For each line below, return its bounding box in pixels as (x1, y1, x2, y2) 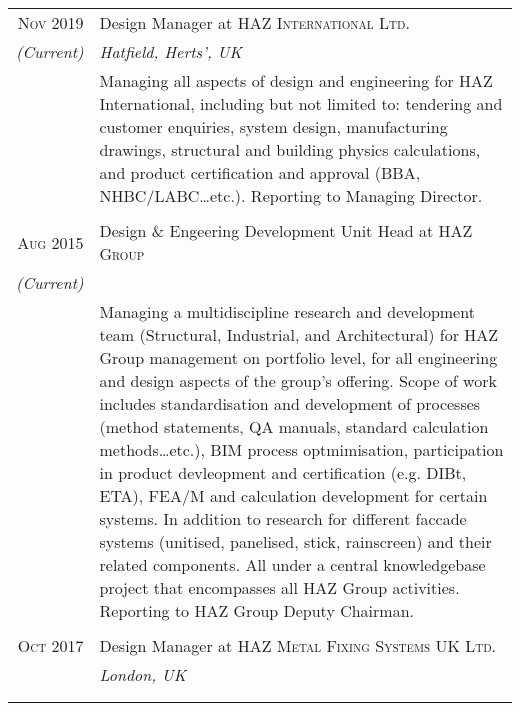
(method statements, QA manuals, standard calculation (99, 415, 489, 438)
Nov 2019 (17, 11, 84, 34)
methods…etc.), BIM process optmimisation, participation (99, 438, 504, 461)
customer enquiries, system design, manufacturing (99, 115, 448, 138)
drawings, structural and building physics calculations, (99, 138, 481, 161)
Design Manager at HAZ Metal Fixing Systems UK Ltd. (99, 634, 497, 657)
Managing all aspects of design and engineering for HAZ (99, 69, 493, 92)
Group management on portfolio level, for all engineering (99, 346, 498, 369)
